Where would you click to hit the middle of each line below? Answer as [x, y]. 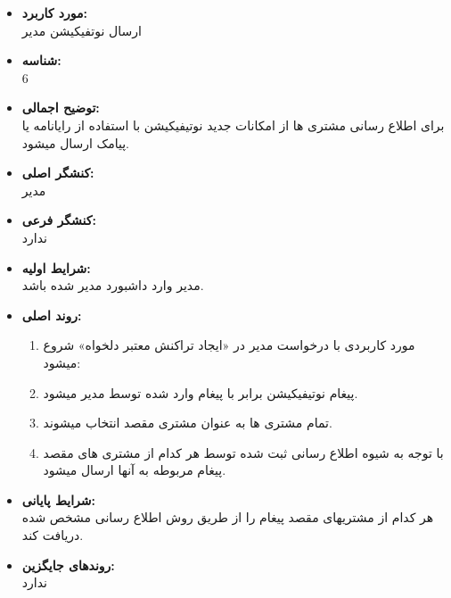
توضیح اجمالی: [61, 108]
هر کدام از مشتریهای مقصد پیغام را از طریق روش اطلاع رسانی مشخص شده [228, 517]
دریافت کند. [53, 535]
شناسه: [41, 60]
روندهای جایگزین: [68, 565]
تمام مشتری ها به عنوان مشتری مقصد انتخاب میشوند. [188, 423]
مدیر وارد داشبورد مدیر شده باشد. [113, 285]
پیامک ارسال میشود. [75, 142]
